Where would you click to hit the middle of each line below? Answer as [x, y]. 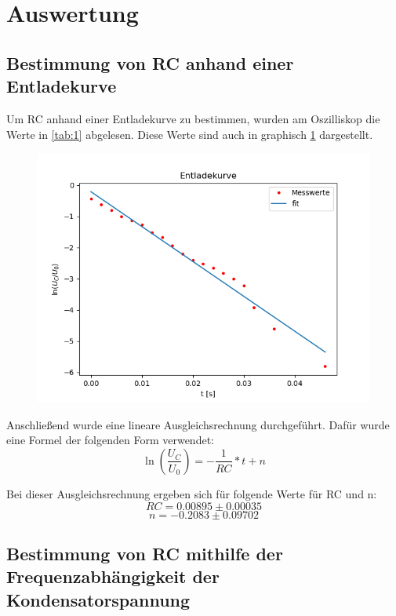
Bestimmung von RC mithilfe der [145, 553]
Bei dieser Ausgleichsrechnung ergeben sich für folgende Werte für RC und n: [192, 493]
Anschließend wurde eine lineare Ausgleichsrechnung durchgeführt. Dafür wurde [198, 424]
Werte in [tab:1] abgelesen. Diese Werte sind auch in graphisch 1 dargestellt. [190, 134]
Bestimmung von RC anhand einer [150, 62]
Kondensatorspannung [98, 599]
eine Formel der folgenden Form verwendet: [110, 440]
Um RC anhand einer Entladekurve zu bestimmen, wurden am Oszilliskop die [193, 118]
